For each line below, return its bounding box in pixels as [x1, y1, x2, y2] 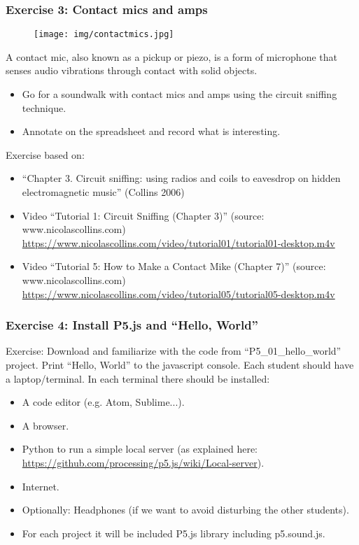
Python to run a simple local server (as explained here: [22, 441, 258, 456]
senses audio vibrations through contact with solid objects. [6, 63, 258, 78]
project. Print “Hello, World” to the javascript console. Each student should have [6, 358, 354, 371]
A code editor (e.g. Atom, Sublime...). [22, 395, 185, 409]
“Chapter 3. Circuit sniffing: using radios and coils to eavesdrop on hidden [22, 171, 341, 185]
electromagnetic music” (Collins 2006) [22, 185, 185, 199]
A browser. [22, 418, 69, 432]
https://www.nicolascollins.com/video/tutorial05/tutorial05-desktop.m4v [22, 286, 335, 301]
